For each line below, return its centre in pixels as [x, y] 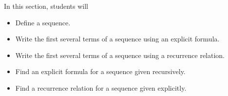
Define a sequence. [43, 22]
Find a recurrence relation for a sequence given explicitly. [101, 87]
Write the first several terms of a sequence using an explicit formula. [117, 39]
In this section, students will [46, 6]
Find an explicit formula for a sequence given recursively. [100, 71]
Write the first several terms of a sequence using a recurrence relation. [120, 55]
